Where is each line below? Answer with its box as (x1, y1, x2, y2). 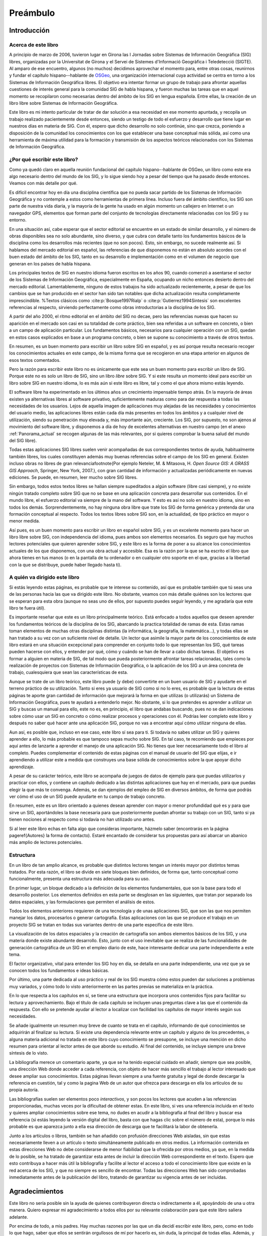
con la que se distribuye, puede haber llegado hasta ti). (9, 562, 122, 568)
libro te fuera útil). (9, 605, 45, 611)
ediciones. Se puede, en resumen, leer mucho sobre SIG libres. (9, 474, 138, 480)
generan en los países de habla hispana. (9, 261, 91, 266)
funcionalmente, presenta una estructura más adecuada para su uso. (9, 876, 150, 882)
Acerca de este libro (9, 41, 59, 48)
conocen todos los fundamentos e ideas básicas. (9, 968, 110, 973)
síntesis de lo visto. (9, 1050, 48, 1056)
